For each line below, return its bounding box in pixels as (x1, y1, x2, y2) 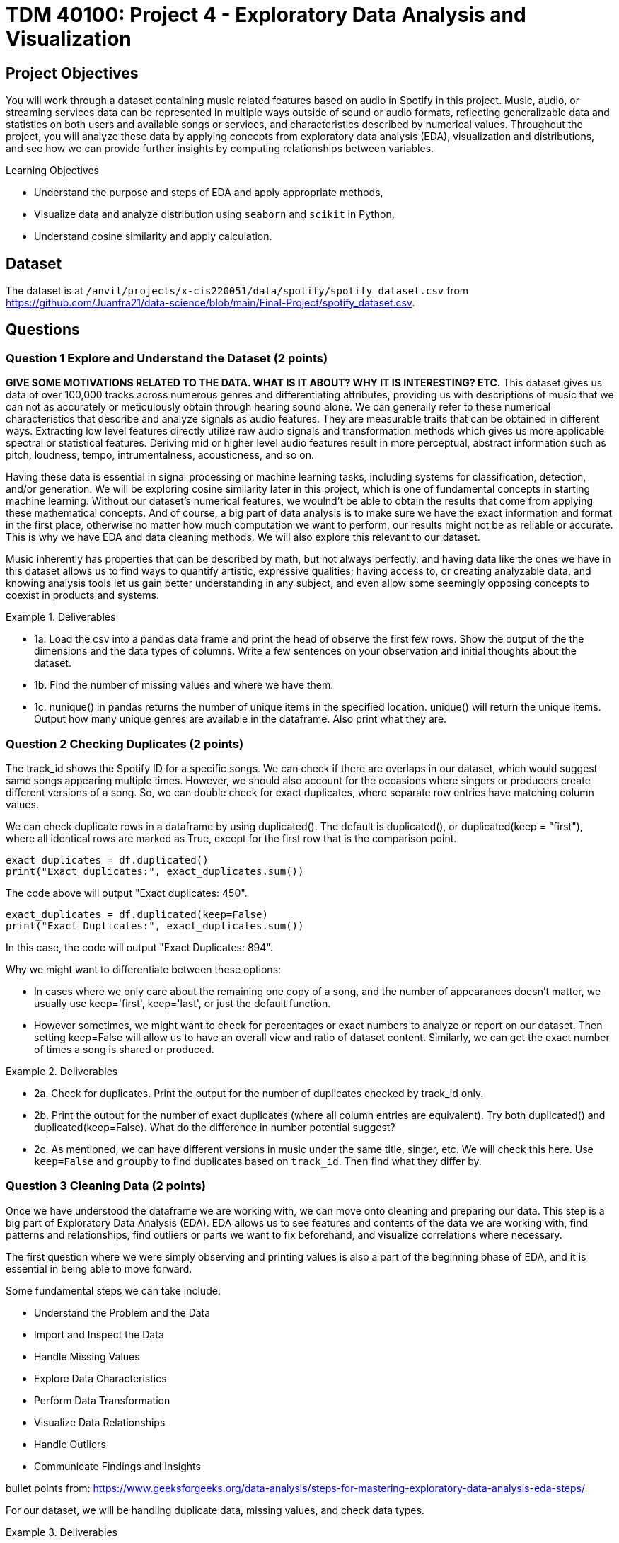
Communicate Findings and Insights (34, 1459, 201, 1472)
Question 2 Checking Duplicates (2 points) (6, 736, 244, 751)
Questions (6, 321, 80, 339)
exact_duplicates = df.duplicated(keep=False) (6, 908, 268, 920)
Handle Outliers (34, 1438, 106, 1450)
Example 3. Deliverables (6, 1525, 117, 1538)
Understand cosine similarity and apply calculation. (34, 230, 272, 243)
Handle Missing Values (34, 1350, 140, 1363)
